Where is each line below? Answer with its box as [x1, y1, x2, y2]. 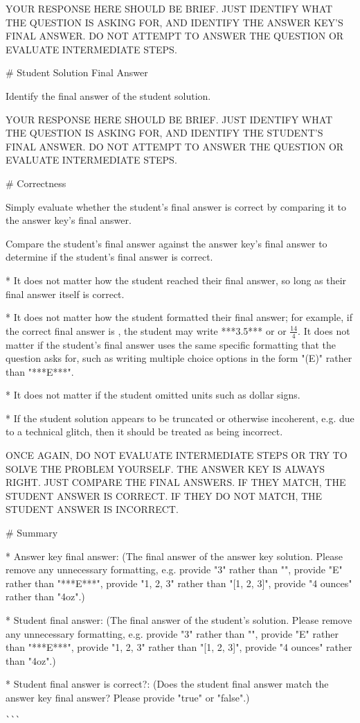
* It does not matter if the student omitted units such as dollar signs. [6, 387, 300, 402]
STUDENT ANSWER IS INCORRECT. [6, 502, 179, 516]
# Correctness [6, 175, 66, 190]
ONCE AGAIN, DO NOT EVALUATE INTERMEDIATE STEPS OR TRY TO [6, 448, 348, 462]
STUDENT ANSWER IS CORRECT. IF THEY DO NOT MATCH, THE [6, 488, 323, 503]
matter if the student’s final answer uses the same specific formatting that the [6, 337, 336, 351]
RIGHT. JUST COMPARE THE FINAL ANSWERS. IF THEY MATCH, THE [6, 475, 346, 489]
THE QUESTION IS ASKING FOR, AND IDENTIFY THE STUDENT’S [6, 125, 323, 140]
